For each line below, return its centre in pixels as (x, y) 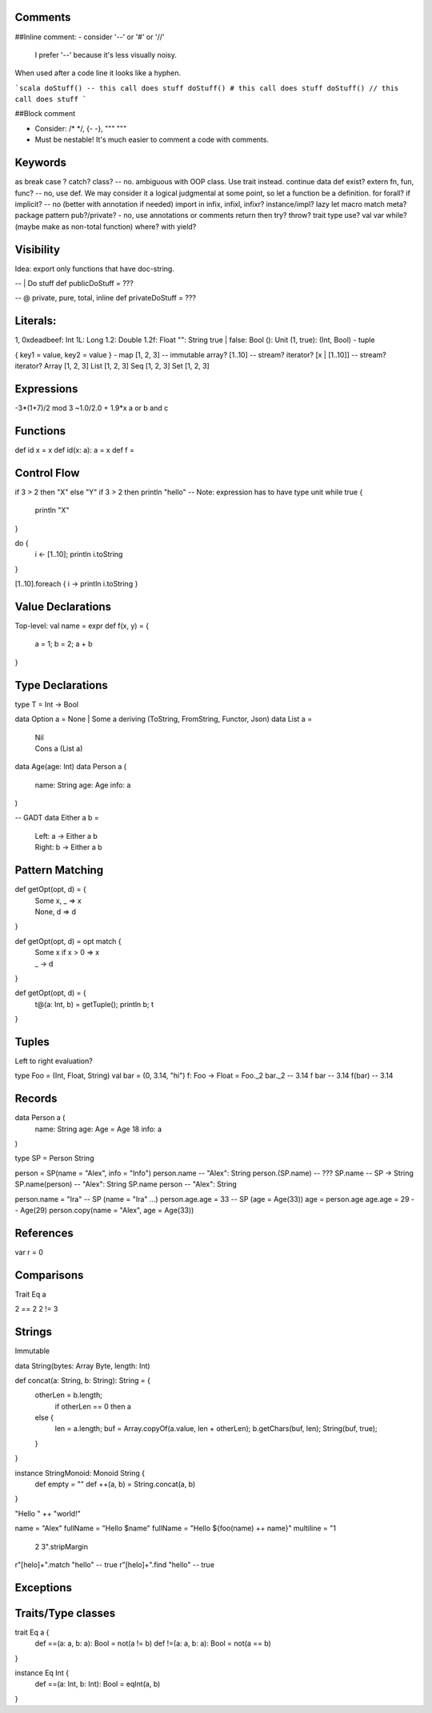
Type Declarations (61, 685)
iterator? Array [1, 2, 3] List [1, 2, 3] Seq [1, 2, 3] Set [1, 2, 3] (112, 366)
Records (36, 1099)
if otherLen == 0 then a (93, 1406)
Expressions (46, 389)
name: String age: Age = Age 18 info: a (98, 1129)
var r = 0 (29, 1252)
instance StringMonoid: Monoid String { (80, 1473)
